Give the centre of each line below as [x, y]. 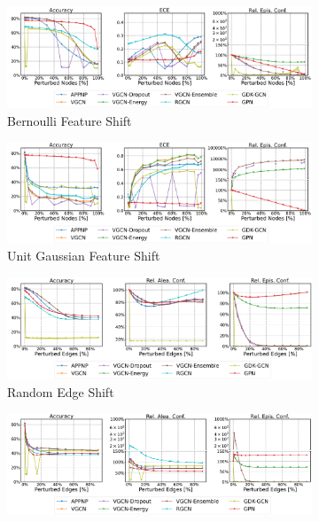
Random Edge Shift [61, 391]
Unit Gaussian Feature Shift [84, 256]
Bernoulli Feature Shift [70, 120]
